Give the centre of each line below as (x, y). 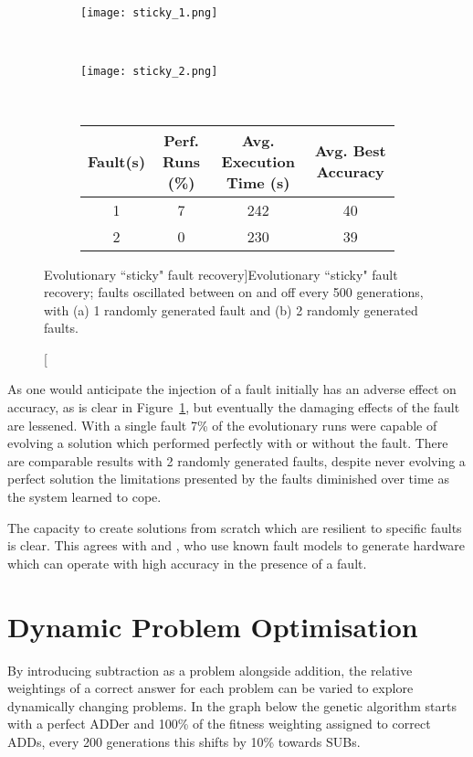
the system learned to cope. (84, 497)
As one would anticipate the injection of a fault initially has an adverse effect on (232, 389)
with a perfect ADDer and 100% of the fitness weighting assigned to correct (219, 724)
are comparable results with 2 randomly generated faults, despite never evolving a (236, 460)
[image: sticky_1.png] (149, 13)
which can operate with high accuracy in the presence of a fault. (187, 563)
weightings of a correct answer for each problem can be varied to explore (210, 688)
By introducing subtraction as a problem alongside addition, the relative (210, 670)
